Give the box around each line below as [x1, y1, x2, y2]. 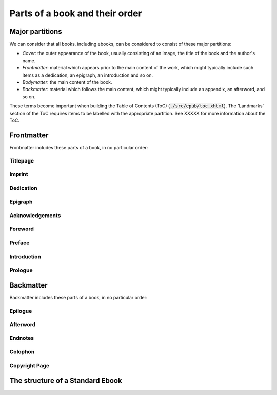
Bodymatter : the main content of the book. [22, 79, 112, 85]
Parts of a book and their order [9, 8, 142, 19]
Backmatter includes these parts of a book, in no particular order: [9, 294, 148, 300]
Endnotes [9, 334, 34, 342]
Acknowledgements [9, 211, 61, 219]
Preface [9, 239, 30, 246]
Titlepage [9, 157, 34, 164]
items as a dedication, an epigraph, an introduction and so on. [22, 72, 153, 78]
